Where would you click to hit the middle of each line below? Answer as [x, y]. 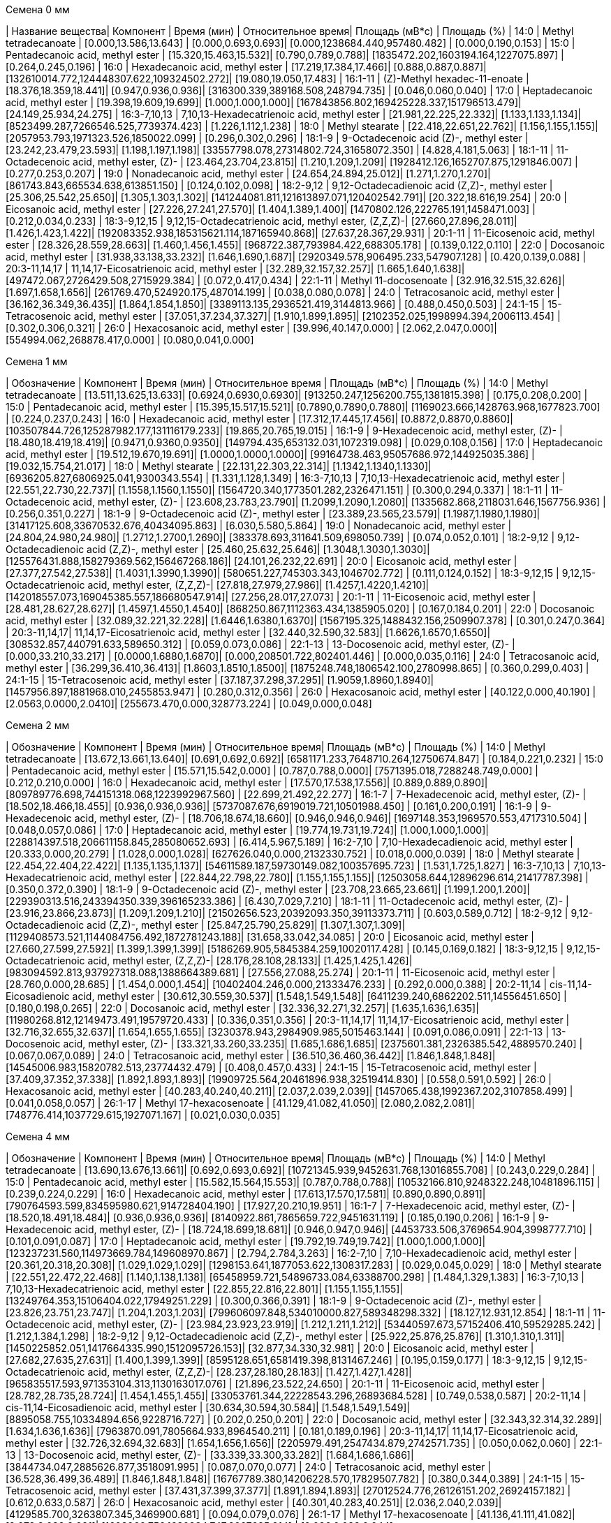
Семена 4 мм [38, 1136]
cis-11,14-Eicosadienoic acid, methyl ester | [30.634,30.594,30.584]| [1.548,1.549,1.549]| [208, 1407]
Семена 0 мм [38, 9]
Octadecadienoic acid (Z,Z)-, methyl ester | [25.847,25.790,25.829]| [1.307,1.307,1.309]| [206, 925]
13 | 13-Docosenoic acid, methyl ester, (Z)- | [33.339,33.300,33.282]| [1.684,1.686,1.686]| [210, 1455]
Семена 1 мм [37, 361]
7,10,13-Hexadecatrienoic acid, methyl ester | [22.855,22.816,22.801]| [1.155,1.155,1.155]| [205, 1289]
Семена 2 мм [38, 725]
